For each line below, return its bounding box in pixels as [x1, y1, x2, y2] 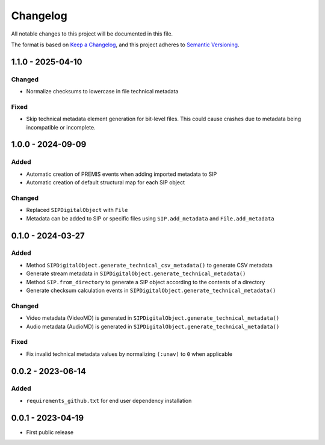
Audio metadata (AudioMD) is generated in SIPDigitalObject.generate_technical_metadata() [26, 323, 280, 330]
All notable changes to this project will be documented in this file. [11, 30, 173, 37]
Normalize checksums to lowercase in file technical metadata [26, 88, 179, 95]
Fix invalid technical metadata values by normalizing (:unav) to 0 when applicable [26, 350, 233, 358]
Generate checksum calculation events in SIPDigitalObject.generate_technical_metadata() [26, 287, 276, 294]
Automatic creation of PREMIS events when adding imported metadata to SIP [26, 170, 217, 178]
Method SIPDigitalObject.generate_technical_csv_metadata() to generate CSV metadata [26, 261, 273, 269]
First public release [26, 428, 74, 436]
